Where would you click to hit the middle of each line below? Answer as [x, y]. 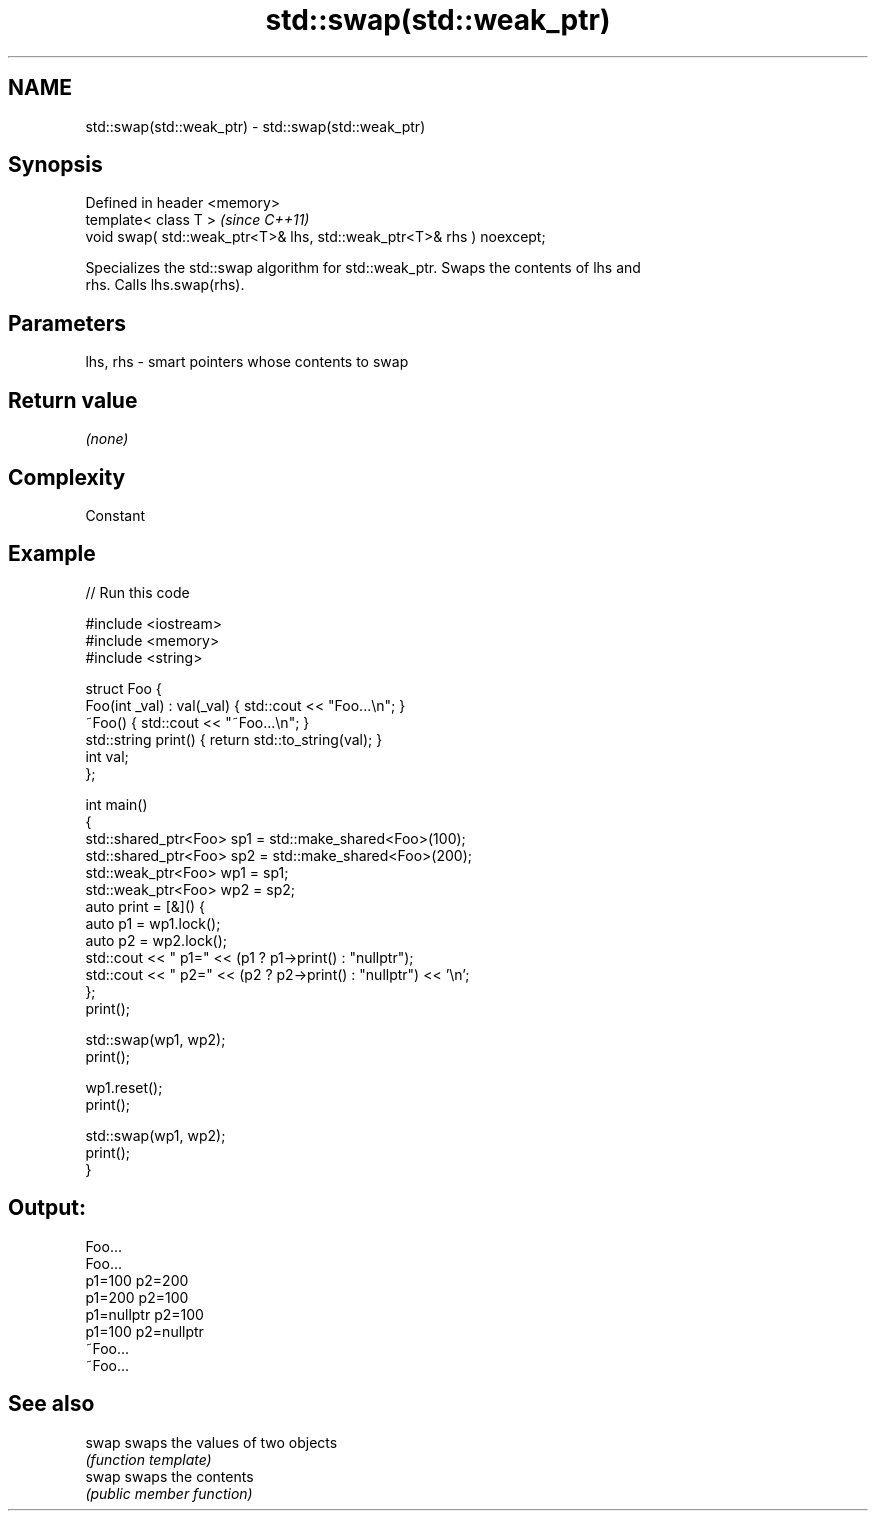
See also [51, 1404]
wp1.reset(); [124, 1087]
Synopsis [55, 165]
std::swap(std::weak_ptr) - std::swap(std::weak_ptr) [255, 126]
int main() [116, 804]
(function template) [148, 1459]
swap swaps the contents [169, 1476]
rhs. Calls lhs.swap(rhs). [165, 285]
